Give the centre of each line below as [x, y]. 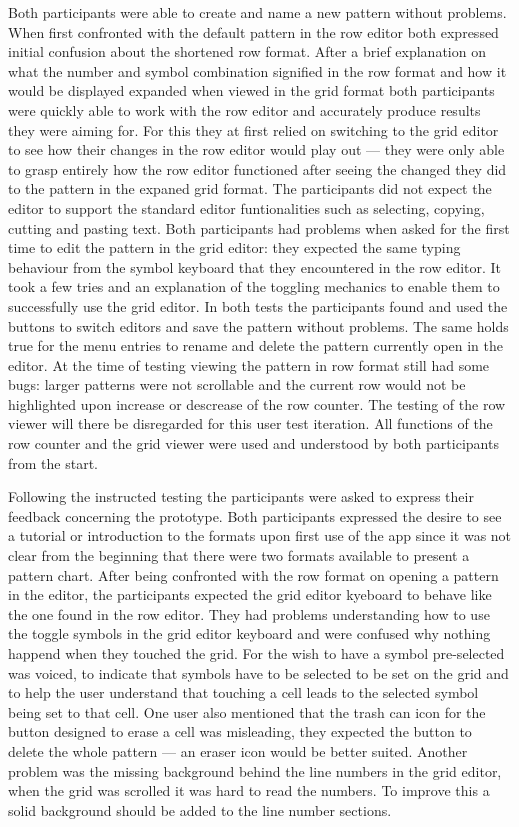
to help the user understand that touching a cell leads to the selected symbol [243, 692]
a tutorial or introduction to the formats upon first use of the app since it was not [260, 535]
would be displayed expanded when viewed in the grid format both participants [251, 90]
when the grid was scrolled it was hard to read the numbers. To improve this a [249, 790]
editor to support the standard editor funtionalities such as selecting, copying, [246, 207]
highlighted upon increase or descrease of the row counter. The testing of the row [257, 403]
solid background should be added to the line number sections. [200, 809]
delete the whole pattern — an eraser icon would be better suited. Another [238, 750]
